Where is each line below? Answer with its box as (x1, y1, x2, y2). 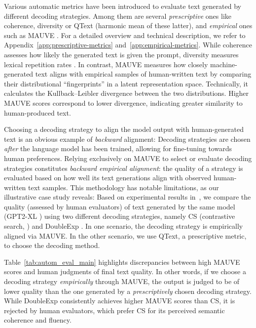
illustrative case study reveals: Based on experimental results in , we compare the (4, 192, 251, 202)
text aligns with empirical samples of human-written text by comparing (35, 69, 252, 79)
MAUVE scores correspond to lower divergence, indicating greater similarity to (4, 97, 243, 108)
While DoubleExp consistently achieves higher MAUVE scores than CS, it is (4, 295, 235, 306)
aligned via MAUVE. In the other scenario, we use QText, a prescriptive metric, (4, 230, 247, 241)
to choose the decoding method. (4, 240, 100, 250)
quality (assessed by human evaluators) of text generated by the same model (4, 201, 235, 211)
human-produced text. (4, 107, 71, 118)
